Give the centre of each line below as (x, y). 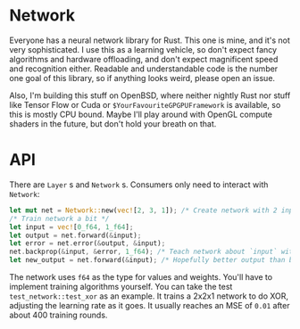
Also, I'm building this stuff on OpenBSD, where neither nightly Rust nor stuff (150, 95)
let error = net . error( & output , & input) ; (87, 243)
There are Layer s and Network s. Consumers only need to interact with (139, 185)
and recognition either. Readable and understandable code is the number (144, 69)
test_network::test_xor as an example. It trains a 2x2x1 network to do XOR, (149, 296)
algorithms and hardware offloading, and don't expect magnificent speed (144, 59)
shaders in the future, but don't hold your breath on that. (113, 123)
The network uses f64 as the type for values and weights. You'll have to (141, 277)
